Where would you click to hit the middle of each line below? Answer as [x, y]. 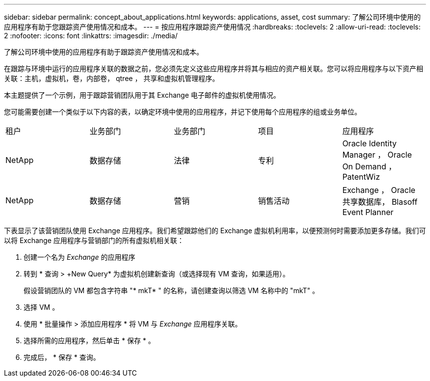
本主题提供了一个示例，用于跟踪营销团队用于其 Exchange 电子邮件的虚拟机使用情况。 [142, 95]
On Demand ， [369, 166]
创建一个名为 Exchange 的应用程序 [80, 257]
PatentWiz [361, 177]
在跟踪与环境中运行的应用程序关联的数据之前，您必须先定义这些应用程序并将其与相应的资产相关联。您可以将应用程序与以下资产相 [214, 68]
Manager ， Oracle [377, 155]
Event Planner [368, 212]
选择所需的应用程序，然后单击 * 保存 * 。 [89, 340]
